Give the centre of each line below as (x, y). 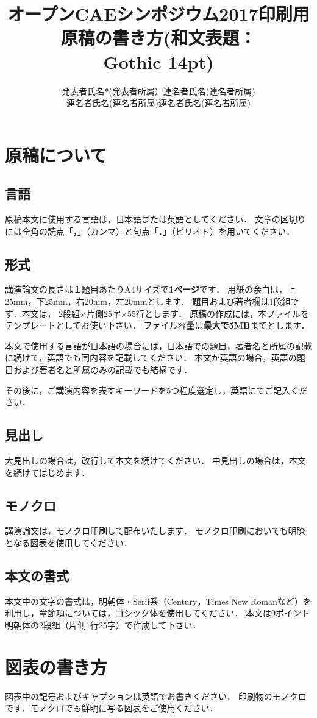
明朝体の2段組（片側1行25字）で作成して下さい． (103, 624)
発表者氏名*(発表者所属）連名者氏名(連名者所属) (158, 91)
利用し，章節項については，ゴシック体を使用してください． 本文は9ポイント (158, 613)
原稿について (56, 155)
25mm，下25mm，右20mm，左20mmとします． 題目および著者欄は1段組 (148, 301)
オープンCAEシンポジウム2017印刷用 (158, 14)
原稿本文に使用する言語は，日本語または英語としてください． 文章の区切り (155, 219)
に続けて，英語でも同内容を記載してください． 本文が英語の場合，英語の (151, 357)
